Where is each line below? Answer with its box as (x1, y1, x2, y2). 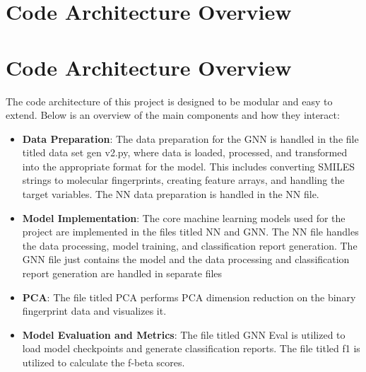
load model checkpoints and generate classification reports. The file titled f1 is (22, 341, 360, 356)
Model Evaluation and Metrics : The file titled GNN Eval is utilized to (22, 327, 346, 342)
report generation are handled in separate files (22, 266, 223, 281)
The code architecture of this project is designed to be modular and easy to (6, 93, 333, 108)
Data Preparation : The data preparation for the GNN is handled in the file (22, 131, 359, 146)
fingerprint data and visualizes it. (22, 303, 167, 318)
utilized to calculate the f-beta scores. (22, 355, 185, 369)
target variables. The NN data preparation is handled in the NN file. (22, 187, 319, 202)
